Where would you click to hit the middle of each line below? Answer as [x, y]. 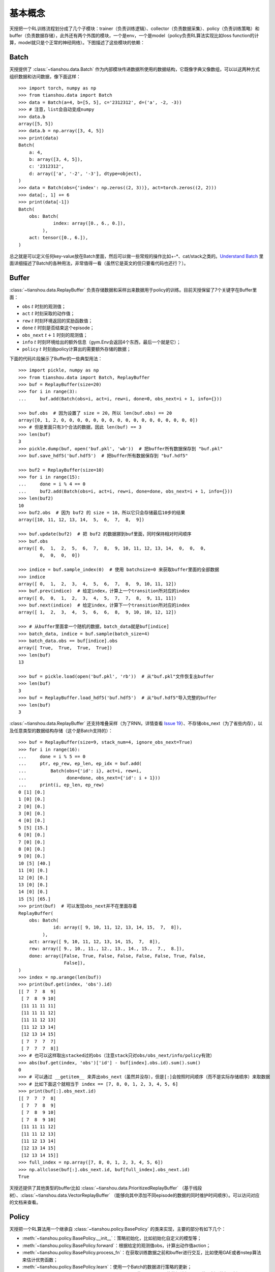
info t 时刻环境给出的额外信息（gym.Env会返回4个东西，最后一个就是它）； [102, 342]
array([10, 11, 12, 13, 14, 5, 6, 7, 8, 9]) [82, 520]
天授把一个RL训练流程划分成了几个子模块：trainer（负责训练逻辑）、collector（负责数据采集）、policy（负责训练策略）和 [134, 28]
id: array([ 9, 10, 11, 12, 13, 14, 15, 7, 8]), [118, 928]
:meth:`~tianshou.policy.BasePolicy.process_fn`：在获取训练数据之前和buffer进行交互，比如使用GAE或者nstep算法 [142, 1253]
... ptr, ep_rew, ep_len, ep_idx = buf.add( [80, 764]
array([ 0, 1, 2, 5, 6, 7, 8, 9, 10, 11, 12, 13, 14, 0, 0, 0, [112, 548]
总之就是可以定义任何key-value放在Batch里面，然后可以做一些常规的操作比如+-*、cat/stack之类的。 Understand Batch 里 [136, 256]
